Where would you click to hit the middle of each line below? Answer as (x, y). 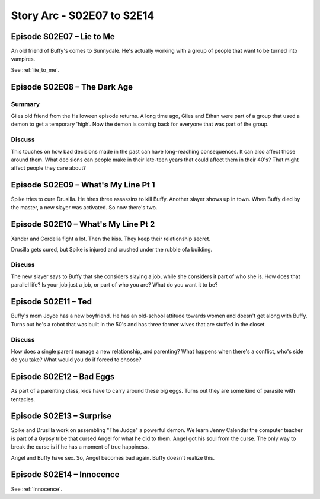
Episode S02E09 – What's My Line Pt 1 (83, 185)
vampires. (23, 59)
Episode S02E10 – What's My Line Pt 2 (83, 225)
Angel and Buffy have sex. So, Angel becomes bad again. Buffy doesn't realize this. (113, 457)
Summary (25, 104)
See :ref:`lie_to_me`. (35, 70)
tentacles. (23, 399)
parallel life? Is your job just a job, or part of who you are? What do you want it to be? (114, 285)
